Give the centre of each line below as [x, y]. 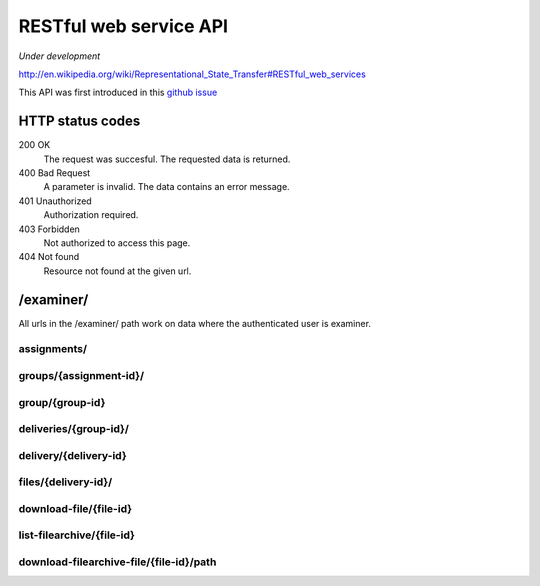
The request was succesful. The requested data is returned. [167, 159]
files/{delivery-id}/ [65, 482]
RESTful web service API [123, 26]
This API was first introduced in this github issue [118, 92]
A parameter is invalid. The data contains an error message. [166, 187]
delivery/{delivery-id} [72, 455]
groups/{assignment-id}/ [81, 375]
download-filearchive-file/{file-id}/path [117, 562]
